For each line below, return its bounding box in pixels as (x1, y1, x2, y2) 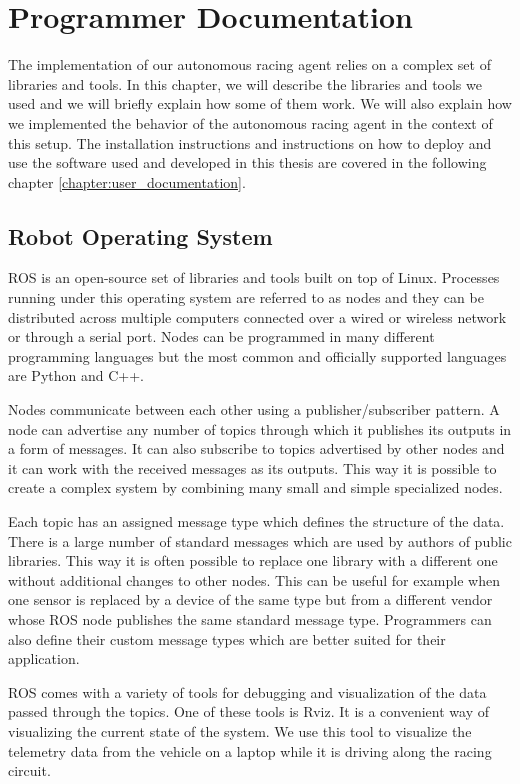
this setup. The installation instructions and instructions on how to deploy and (8, 132, 492, 153)
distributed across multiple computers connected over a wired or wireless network (8, 306, 507, 327)
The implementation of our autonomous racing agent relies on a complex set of (8, 54, 491, 75)
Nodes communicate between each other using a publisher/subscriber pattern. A (8, 399, 500, 420)
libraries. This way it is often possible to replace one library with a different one (8, 550, 498, 571)
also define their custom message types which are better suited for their (8, 628, 446, 649)
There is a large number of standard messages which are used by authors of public (8, 530, 512, 551)
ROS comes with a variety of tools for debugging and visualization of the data (8, 681, 487, 702)
